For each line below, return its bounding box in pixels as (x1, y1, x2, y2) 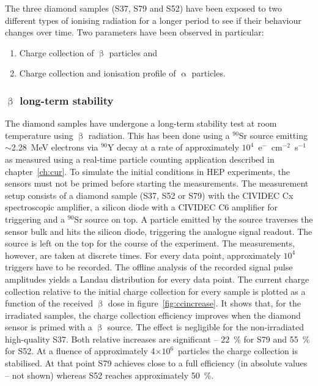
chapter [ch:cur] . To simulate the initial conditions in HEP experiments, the (5, 165, 290, 177)
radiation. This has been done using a (88, 128, 230, 141)
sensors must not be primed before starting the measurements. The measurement (5, 177, 309, 190)
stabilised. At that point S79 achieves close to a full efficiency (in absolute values (5, 357, 308, 369)
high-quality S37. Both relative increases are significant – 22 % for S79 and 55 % (5, 332, 310, 345)
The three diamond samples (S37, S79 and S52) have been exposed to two (5, 2, 282, 14)
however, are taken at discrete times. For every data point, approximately (5, 248, 281, 261)
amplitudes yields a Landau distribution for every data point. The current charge (5, 272, 309, 285)
